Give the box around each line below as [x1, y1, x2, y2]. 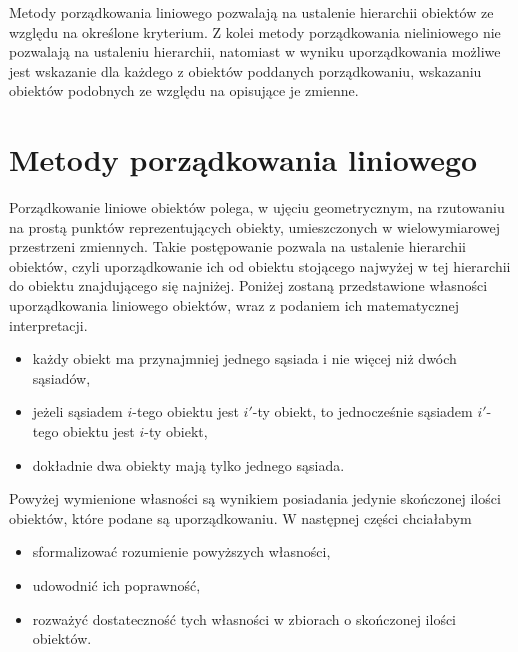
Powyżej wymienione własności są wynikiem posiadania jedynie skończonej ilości [9, 488, 501, 509]
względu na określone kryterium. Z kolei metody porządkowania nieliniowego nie [9, 21, 501, 42]
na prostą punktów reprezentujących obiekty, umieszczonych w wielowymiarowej [9, 216, 501, 237]
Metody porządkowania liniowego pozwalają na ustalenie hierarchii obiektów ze [9, 2, 494, 22]
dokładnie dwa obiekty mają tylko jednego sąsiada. [32, 454, 345, 475]
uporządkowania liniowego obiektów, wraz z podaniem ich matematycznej [9, 295, 460, 316]
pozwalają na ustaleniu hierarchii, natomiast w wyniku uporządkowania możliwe [9, 41, 501, 62]
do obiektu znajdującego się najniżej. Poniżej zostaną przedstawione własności [9, 275, 488, 296]
